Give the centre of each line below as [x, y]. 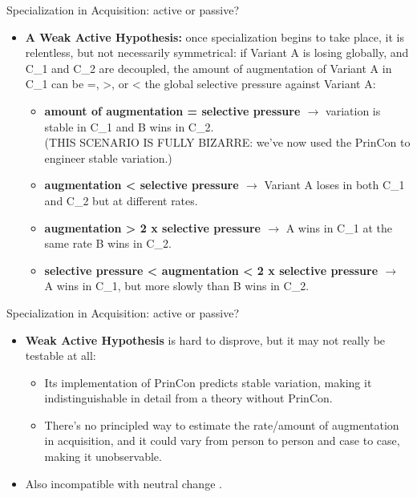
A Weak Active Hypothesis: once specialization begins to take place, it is [215, 36]
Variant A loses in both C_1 [334, 185]
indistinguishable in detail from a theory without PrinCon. [188, 398]
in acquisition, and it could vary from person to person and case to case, [222, 440]
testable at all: [61, 356]
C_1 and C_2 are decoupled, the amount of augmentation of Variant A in [208, 68]
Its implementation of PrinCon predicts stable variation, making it [208, 382]
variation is [353, 110]
